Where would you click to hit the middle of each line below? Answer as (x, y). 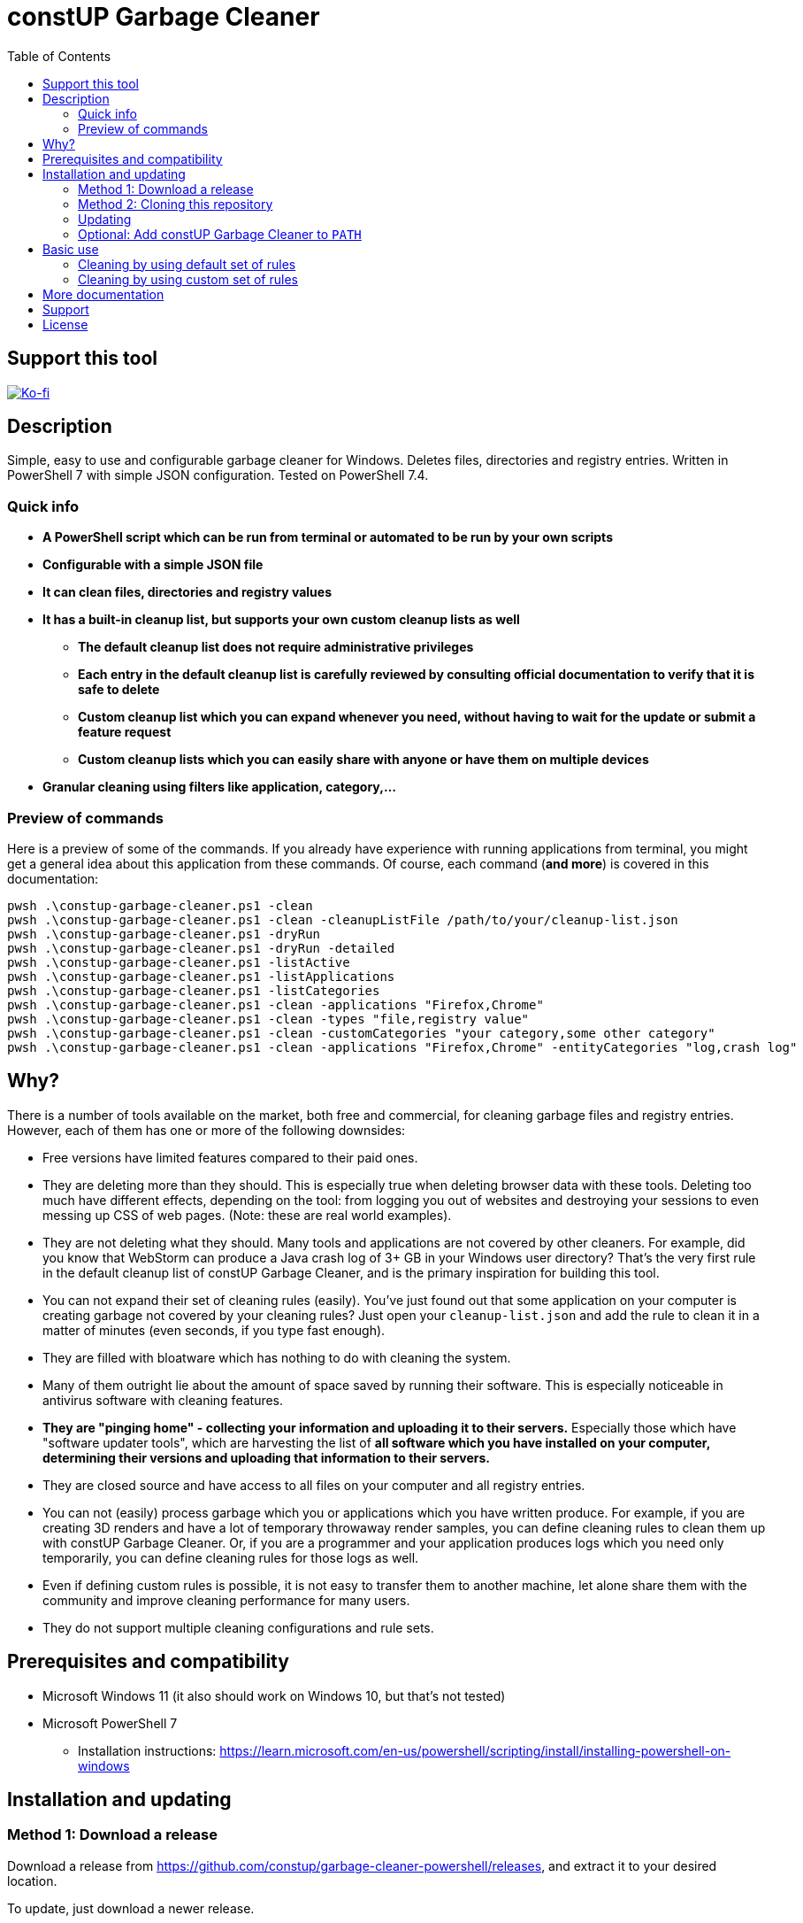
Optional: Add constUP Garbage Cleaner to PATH (220, 234)
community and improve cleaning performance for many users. (226, 1600)
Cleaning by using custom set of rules (188, 279)
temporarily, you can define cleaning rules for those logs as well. (231, 1557)
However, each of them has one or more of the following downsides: (206, 1130)
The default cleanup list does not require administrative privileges (276, 647)
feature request (125, 732)
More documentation (103, 294)
